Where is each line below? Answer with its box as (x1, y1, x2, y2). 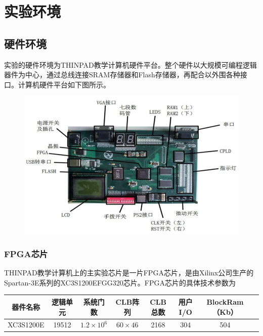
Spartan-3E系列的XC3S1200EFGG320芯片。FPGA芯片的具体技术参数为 (4, 277, 236, 287)
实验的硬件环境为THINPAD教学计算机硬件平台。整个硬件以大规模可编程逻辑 (4, 59, 257, 70)
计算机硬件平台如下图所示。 (18, 79, 110, 89)
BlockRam (206, 296, 244, 307)
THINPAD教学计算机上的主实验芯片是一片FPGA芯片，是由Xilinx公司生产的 (4, 267, 254, 278)
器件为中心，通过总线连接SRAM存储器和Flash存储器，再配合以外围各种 (4, 69, 240, 80)
